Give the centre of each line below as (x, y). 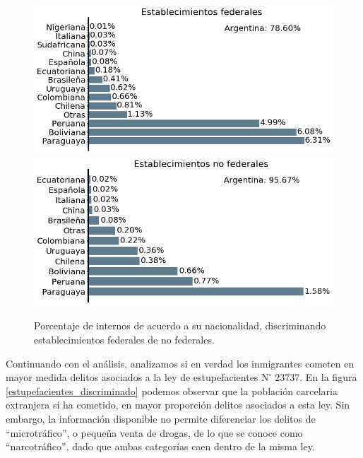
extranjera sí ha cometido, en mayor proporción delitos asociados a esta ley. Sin (178, 405)
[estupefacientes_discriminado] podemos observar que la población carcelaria (172, 391)
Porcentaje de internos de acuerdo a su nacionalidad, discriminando (180, 325)
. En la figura (328, 377)
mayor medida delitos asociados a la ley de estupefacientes (132, 377)
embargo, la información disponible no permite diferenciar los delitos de (161, 418)
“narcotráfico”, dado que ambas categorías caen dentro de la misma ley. (160, 446)
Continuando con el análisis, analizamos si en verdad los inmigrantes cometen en (180, 363)
